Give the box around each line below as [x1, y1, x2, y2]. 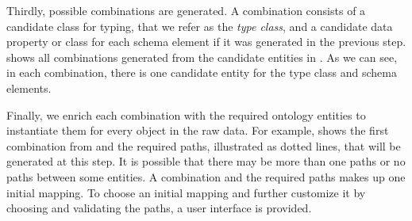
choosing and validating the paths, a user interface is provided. [6, 200, 312, 216]
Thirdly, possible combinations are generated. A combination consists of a [6, 2, 366, 18]
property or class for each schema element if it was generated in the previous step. [6, 33, 406, 50]
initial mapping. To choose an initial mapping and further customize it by [6, 184, 366, 200]
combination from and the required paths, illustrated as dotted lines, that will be [6, 137, 401, 154]
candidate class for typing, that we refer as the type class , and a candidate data [6, 17, 393, 34]
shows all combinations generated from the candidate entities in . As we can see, [6, 48, 398, 65]
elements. [6, 79, 52, 96]
